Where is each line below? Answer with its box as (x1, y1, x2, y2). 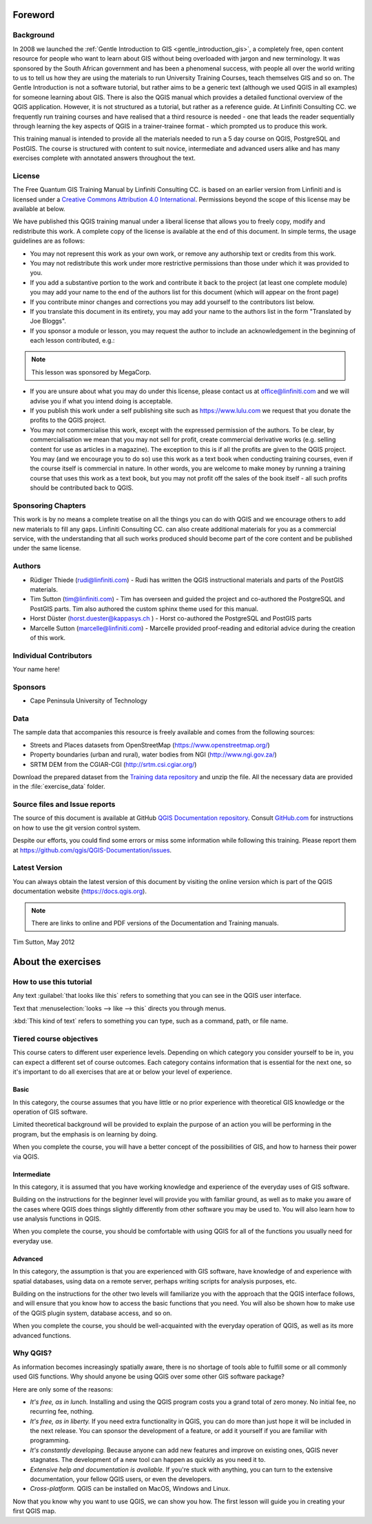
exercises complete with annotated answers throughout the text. (12, 154, 196, 162)
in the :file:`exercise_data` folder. (12, 783, 106, 791)
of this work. (30, 633, 65, 641)
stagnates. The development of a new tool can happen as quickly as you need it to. (30, 1456, 266, 1464)
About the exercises (12, 956, 101, 968)
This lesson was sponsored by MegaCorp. (31, 368, 152, 376)
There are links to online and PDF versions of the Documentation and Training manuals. (31, 919, 279, 927)
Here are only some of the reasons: (12, 1385, 113, 1393)
